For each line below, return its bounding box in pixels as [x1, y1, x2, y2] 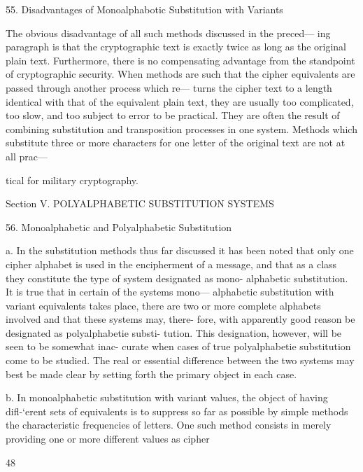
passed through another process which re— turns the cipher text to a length [6, 80, 332, 95]
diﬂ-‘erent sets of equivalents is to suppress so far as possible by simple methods [6, 403, 348, 418]
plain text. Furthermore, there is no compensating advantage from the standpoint [6, 53, 355, 67]
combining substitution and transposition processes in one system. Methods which [6, 121, 357, 136]
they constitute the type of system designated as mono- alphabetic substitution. [6, 270, 348, 285]
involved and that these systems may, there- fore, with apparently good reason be [6, 312, 355, 326]
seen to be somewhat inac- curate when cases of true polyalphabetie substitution [6, 339, 351, 354]
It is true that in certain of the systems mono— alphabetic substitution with [6, 284, 334, 299]
